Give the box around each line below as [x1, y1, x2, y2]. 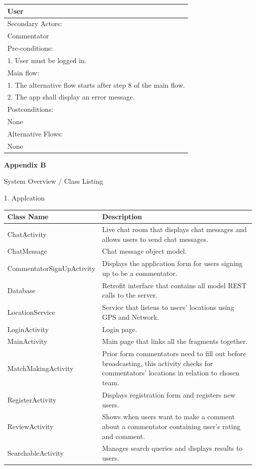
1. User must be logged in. [7, 55, 87, 65]
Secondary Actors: [7, 18, 62, 29]
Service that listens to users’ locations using [102, 302, 234, 312]
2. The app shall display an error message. [7, 92, 135, 102]
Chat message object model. [102, 246, 187, 256]
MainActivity [7, 336, 47, 346]
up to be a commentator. [102, 268, 178, 278]
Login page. [102, 324, 137, 334]
